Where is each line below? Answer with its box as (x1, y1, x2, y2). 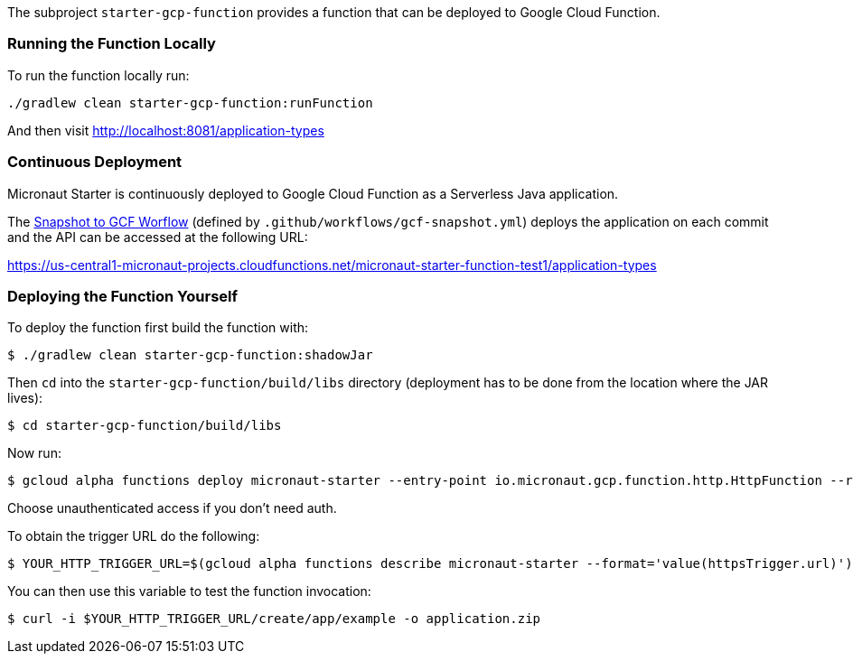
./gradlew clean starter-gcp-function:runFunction (7, 95, 373, 110)
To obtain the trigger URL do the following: (7, 528, 260, 545)
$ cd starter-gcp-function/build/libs (7, 418, 282, 433)
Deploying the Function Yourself (7, 286, 239, 305)
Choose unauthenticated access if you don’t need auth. (7, 500, 337, 517)
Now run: (7, 445, 61, 461)
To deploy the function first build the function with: (7, 320, 309, 336)
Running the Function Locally (7, 34, 216, 53)
